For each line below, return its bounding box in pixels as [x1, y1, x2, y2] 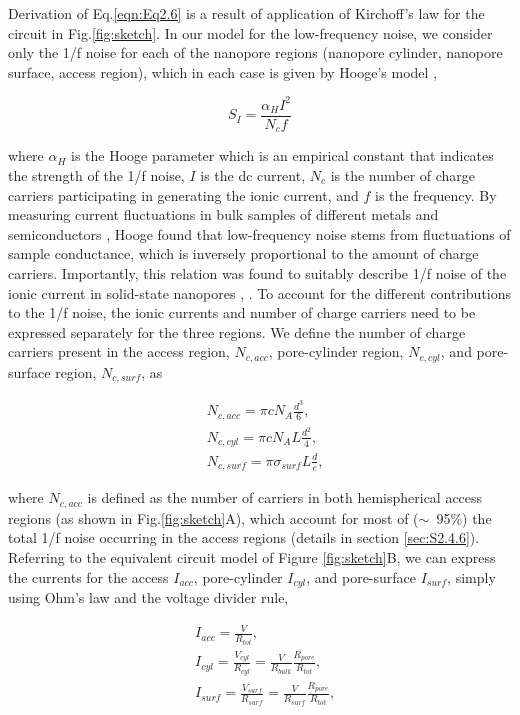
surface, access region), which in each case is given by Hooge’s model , [8, 61, 438, 82]
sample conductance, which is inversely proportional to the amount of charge [8, 243, 479, 264]
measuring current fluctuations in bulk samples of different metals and [8, 204, 439, 225]
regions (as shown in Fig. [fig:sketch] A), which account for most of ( [8, 507, 419, 528]
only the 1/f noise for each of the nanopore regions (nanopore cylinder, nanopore [8, 42, 503, 63]
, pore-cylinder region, [268, 341, 404, 362]
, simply [447, 566, 496, 587]
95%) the [436, 507, 492, 528]
